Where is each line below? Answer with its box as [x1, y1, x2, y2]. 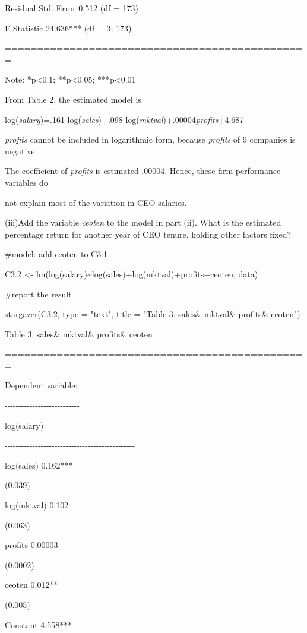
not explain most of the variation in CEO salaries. [5, 196, 187, 208]
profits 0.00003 [5, 539, 58, 551]
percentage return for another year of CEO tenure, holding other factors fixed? [5, 227, 292, 240]
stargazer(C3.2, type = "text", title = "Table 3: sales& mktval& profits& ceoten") [5, 308, 300, 320]
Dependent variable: [5, 379, 78, 391]
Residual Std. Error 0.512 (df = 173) [5, 2, 139, 14]
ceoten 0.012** [5, 578, 58, 591]
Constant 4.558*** [5, 618, 72, 631]
